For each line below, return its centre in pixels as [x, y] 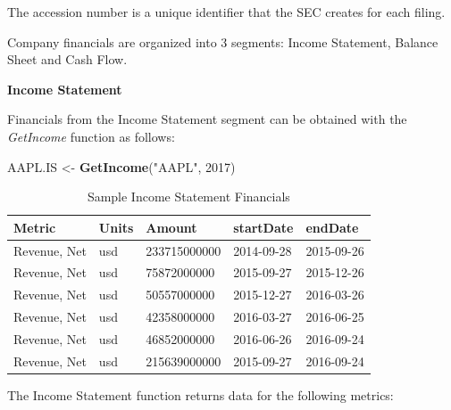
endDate [332, 227]
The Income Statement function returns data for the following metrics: [200, 394]
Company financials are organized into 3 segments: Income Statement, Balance [223, 41]
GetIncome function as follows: [91, 136]
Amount [171, 227]
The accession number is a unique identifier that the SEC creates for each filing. [226, 12]
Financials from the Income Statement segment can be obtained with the [207, 119]
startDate [263, 227]
